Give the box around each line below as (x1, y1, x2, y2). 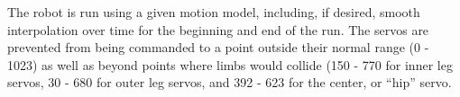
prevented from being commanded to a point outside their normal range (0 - (7, 38, 429, 57)
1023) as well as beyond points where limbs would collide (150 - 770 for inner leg (7, 55, 453, 74)
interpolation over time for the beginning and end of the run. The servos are (7, 20, 429, 39)
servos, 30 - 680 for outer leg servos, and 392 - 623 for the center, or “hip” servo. (7, 73, 452, 92)
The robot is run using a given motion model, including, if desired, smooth (7, 3, 420, 21)
